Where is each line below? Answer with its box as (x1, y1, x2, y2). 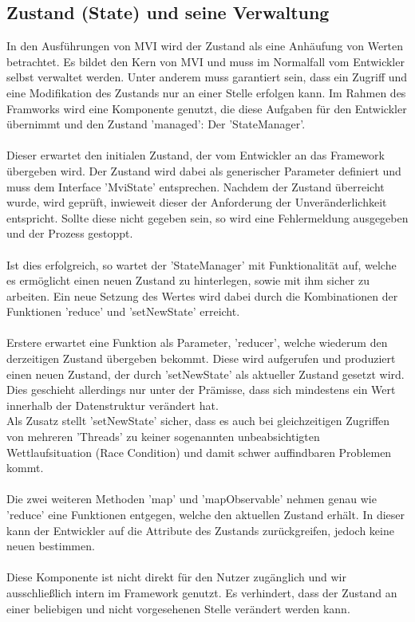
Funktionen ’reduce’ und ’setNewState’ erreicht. (6, 303, 240, 320)
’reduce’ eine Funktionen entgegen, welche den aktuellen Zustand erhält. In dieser (6, 506, 405, 523)
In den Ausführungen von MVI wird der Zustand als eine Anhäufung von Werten (6, 37, 404, 54)
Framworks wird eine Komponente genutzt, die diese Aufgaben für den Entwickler (6, 100, 407, 116)
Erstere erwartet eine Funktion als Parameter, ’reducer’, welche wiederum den (6, 334, 388, 351)
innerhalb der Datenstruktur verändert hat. (6, 396, 219, 413)
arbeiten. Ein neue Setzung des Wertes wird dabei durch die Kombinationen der (6, 287, 398, 304)
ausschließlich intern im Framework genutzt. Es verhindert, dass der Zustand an (6, 584, 397, 600)
